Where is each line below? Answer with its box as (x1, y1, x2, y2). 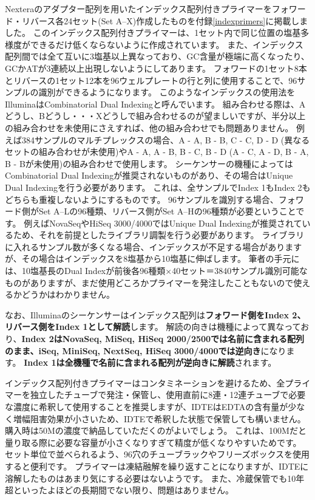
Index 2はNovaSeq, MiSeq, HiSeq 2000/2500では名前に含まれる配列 (21, 332, 305, 345)
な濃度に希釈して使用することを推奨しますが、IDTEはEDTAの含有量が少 (5, 400, 297, 413)
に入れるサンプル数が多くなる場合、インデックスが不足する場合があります (5, 240, 302, 253)
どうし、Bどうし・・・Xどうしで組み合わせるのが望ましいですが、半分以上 (5, 109, 306, 122)
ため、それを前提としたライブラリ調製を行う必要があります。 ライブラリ (13, 228, 305, 241)
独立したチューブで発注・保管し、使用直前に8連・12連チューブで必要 (30, 388, 306, 401)
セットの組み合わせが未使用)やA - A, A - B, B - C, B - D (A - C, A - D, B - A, (5, 145, 309, 158)
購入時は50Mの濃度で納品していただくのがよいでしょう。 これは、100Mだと (5, 424, 307, 437)
